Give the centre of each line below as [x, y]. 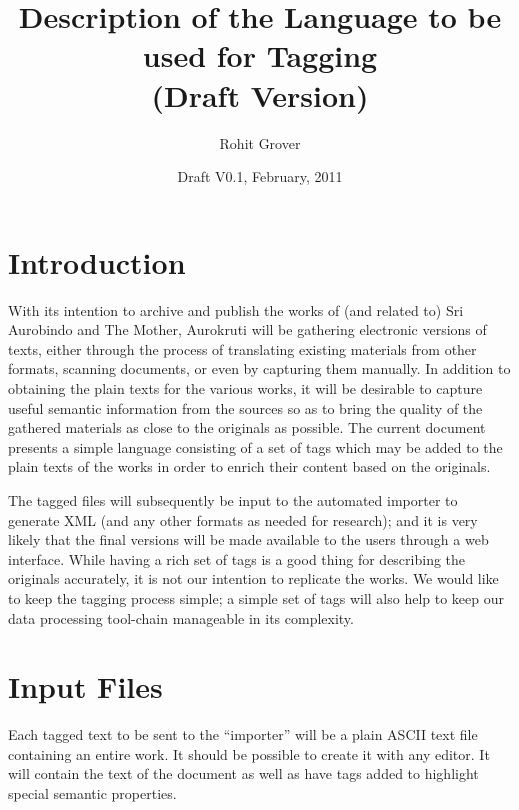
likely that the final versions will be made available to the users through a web [248, 539]
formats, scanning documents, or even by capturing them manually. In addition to [259, 368]
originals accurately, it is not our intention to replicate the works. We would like [253, 578]
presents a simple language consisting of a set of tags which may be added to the [255, 446]
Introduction [97, 261]
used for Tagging [260, 55]
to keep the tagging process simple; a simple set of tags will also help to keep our [256, 597]
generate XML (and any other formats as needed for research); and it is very [243, 519]
